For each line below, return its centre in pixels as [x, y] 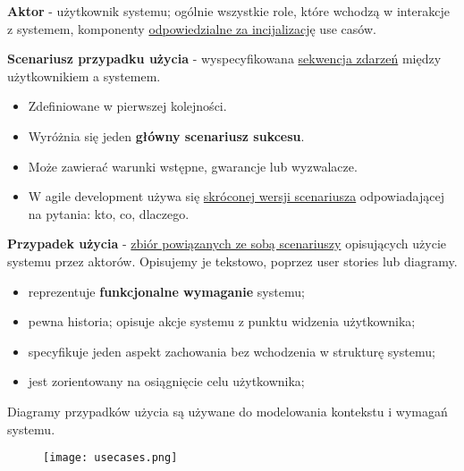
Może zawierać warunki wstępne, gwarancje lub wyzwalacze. [193, 166]
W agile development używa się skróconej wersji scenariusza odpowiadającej [236, 196]
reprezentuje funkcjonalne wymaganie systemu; [166, 291]
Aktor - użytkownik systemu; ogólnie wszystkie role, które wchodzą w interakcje [229, 11]
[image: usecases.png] [110, 458]
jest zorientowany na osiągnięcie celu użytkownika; [166, 381]
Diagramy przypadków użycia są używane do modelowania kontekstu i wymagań [228, 411]
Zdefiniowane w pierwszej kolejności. [127, 106]
